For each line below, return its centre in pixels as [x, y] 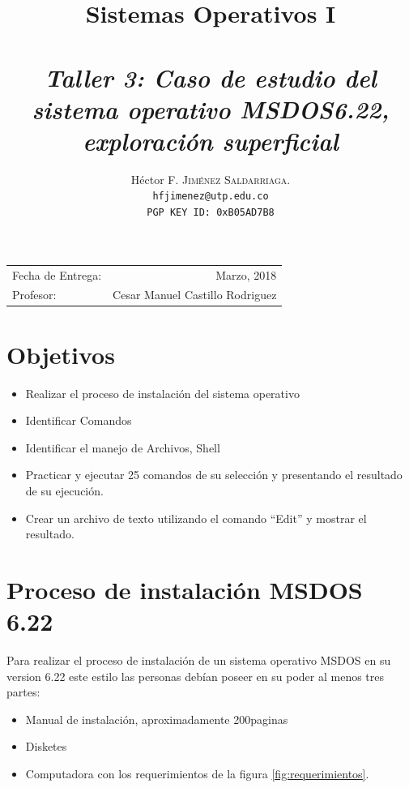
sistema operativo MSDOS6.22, [211, 109]
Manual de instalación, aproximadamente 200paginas [157, 719]
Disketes [46, 746]
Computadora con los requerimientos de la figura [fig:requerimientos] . [197, 774]
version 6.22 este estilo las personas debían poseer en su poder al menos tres [196, 676]
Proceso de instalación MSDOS [185, 589]
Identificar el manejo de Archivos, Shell [123, 447]
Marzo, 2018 [246, 274]
